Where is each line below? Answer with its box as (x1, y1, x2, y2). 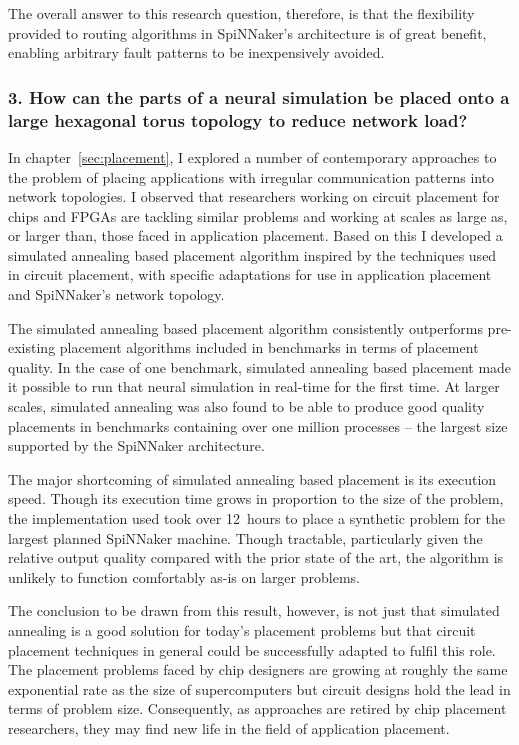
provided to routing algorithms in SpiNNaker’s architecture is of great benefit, (8, 22, 487, 43)
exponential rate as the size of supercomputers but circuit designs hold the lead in (8, 678, 511, 699)
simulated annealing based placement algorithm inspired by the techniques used (8, 244, 497, 265)
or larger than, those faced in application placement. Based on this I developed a (8, 225, 503, 246)
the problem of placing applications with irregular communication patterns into (8, 166, 495, 187)
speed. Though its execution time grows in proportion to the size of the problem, (8, 488, 504, 509)
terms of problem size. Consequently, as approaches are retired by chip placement (8, 698, 507, 719)
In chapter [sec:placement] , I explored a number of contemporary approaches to (8, 146, 497, 167)
